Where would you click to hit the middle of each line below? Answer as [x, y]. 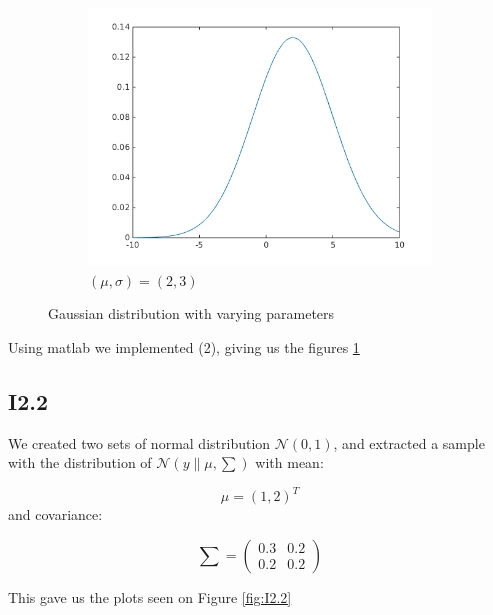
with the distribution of [80, 462]
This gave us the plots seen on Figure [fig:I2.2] [150, 596]
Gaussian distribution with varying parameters [191, 313]
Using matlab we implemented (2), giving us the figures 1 [184, 346]
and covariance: [55, 514]
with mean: [289, 462]
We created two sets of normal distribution [139, 442]
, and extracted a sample [409, 442]
